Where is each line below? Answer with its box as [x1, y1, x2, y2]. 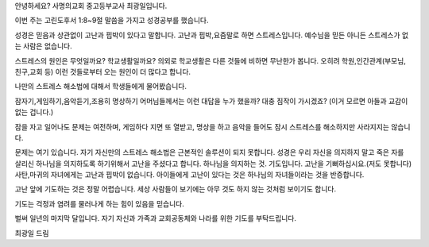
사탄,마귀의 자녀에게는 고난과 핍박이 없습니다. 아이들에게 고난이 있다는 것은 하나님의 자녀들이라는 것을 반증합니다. [14, 170, 365, 179]
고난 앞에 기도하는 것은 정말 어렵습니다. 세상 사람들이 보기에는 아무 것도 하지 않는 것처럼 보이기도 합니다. [14, 184, 337, 194]
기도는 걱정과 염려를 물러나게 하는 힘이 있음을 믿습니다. [14, 199, 184, 208]
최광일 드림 [14, 228, 49, 237]
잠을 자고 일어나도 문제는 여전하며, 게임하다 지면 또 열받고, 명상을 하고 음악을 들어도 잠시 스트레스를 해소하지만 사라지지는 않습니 [14, 122, 411, 131]
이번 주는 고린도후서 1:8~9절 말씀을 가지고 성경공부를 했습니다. [14, 16, 209, 25]
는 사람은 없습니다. [14, 41, 72, 51]
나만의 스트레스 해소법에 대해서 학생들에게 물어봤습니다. [14, 82, 187, 91]
